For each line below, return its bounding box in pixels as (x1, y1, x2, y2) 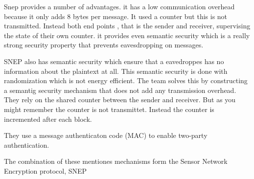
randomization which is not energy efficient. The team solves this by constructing (4, 75, 248, 86)
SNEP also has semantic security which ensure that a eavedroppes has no (4, 56, 224, 66)
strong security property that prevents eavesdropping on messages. (4, 40, 204, 50)
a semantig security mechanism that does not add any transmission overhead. (4, 85, 236, 95)
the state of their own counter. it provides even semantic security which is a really (4, 30, 250, 40)
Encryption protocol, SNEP (4, 165, 87, 176)
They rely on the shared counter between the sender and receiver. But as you (4, 94, 236, 105)
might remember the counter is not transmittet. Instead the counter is (4, 104, 214, 114)
